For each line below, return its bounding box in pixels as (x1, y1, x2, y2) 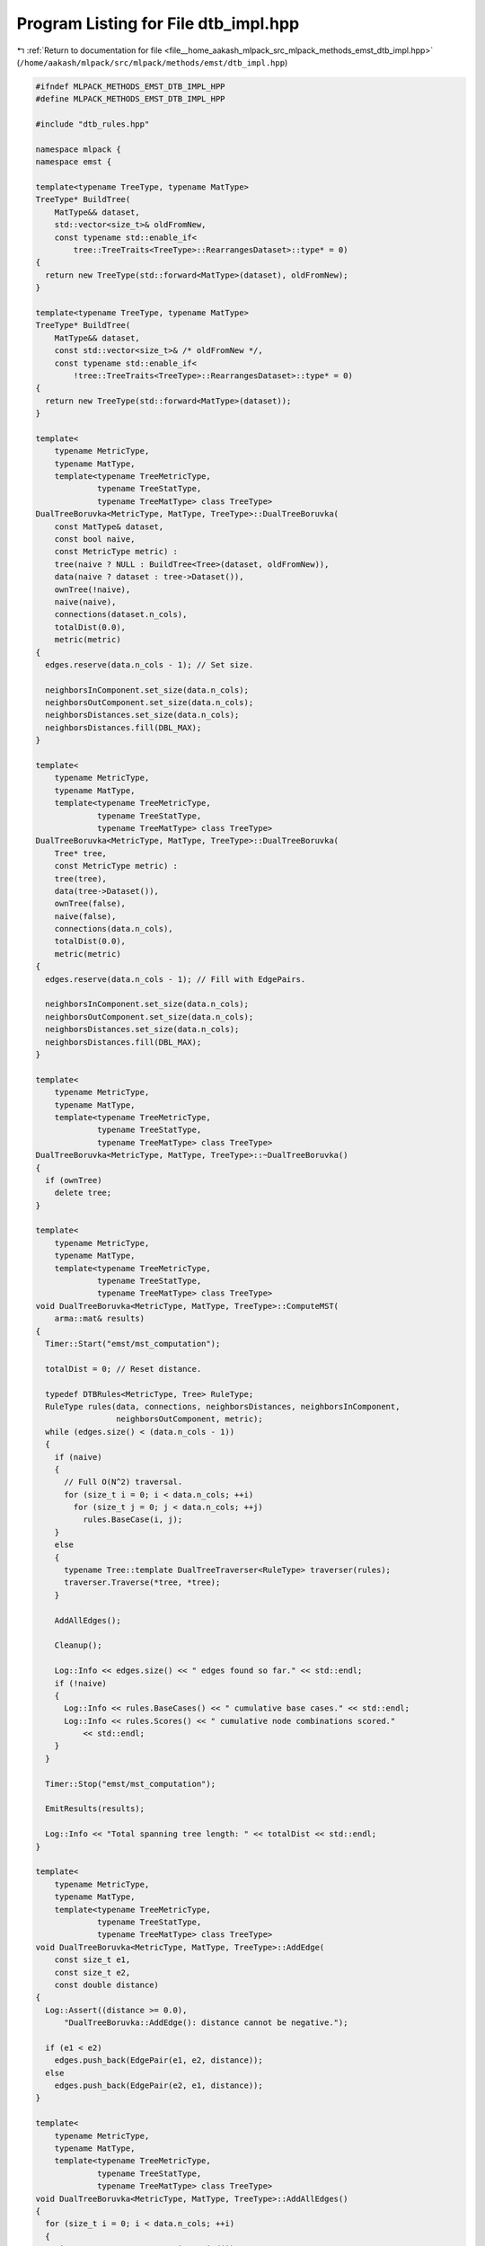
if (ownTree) (45, 1175, 102, 1185)
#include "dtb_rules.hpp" (35, 119, 150, 129)
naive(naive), (54, 597, 117, 606)
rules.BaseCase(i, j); (82, 1515, 183, 1525)
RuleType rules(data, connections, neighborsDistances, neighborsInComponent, (45, 1402, 401, 1411)
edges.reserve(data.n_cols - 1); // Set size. (45, 659, 254, 669)
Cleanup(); (54, 1640, 102, 1650)
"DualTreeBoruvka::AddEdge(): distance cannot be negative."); (64, 2018, 348, 2028)
